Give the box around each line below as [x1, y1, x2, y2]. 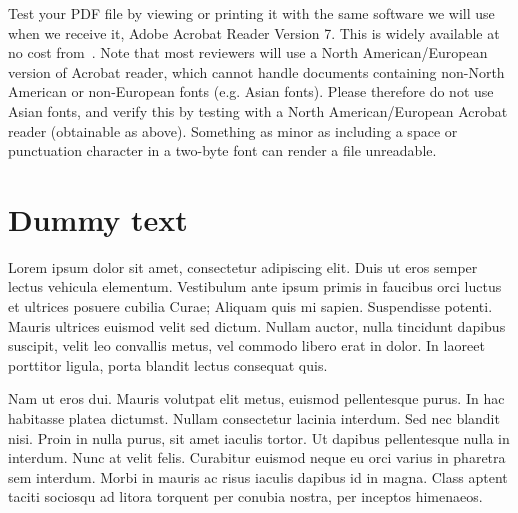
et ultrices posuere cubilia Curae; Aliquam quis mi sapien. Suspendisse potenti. [8, 296, 493, 317]
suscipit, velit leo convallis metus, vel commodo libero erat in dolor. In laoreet [8, 335, 485, 356]
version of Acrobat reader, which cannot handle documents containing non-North [8, 61, 505, 82]
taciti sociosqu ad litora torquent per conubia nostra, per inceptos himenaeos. [8, 486, 483, 507]
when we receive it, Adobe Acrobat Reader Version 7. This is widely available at [8, 22, 500, 43]
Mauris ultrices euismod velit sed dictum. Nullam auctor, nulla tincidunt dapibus [8, 315, 506, 336]
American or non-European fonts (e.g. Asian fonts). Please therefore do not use [8, 81, 494, 102]
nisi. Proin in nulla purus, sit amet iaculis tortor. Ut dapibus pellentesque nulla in [8, 427, 510, 448]
